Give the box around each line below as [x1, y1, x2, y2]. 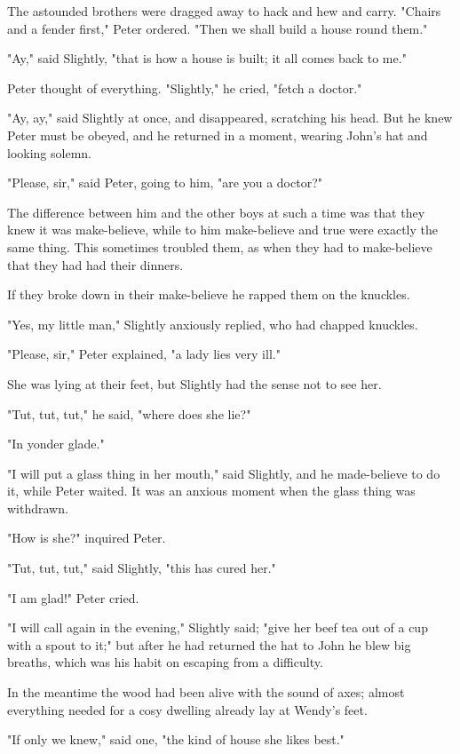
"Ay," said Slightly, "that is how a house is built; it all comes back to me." [7, 49, 407, 67]
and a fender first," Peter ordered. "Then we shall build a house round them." [7, 19, 428, 37]
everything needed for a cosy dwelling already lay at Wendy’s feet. [7, 700, 368, 718]
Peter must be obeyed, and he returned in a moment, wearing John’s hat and [7, 125, 428, 144]
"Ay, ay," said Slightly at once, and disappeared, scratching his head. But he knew [7, 108, 453, 127]
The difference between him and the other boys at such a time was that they [7, 202, 425, 221]
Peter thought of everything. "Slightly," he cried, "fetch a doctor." [7, 78, 362, 97]
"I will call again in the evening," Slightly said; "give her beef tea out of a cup [7, 618, 428, 637]
